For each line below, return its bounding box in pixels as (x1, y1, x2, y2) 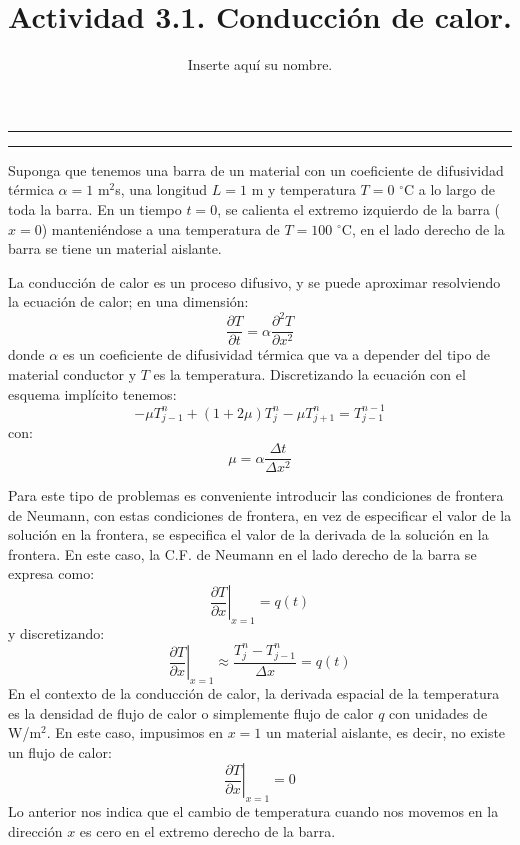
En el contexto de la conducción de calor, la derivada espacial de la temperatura (8, 682, 500, 703)
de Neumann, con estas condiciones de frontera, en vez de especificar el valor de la (8, 504, 512, 525)
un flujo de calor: (8, 741, 112, 762)
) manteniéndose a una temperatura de (41, 218, 280, 239)
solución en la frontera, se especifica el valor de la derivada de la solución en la (8, 524, 489, 545)
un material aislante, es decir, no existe (266, 722, 506, 743)
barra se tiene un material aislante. (8, 238, 222, 259)
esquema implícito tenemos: (8, 383, 177, 404)
